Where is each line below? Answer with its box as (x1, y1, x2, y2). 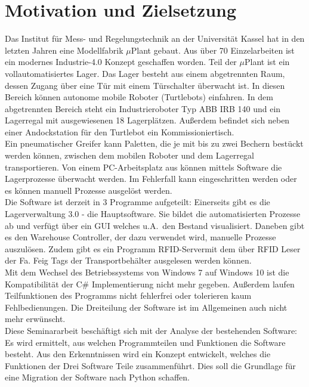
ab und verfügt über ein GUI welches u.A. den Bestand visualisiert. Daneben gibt (5, 219, 305, 231)
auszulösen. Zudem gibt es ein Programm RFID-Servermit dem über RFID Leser (5, 242, 301, 255)
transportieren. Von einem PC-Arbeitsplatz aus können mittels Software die (5, 160, 282, 173)
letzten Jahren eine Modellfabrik (5, 44, 123, 56)
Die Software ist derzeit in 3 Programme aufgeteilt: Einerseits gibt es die (5, 196, 270, 208)
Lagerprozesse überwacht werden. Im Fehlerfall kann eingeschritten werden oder (5, 172, 297, 185)
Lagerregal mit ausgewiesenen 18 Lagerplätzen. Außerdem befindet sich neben (5, 114, 290, 126)
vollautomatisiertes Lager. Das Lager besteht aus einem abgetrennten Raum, (5, 67, 285, 79)
